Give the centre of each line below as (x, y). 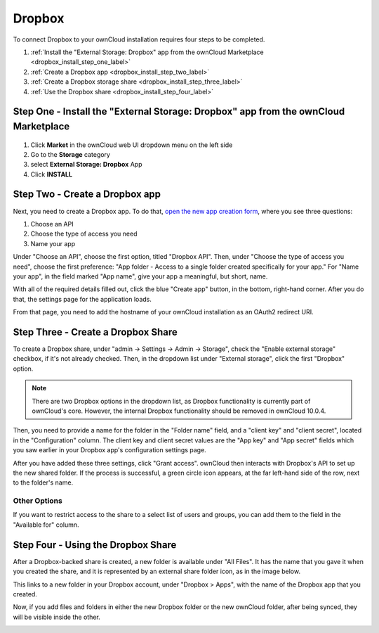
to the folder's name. (43, 482)
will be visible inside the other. (57, 617)
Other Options (38, 501)
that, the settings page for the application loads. (82, 299)
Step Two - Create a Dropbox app (87, 194)
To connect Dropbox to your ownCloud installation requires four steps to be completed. (139, 39)
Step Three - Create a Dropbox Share (95, 332)
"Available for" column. (46, 525)
